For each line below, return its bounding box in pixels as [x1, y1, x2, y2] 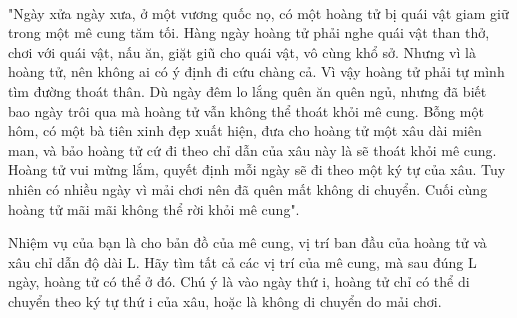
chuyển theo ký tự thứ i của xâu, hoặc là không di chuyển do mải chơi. [8, 290, 442, 311]
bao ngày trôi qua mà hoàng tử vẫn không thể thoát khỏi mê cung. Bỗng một [8, 100, 484, 121]
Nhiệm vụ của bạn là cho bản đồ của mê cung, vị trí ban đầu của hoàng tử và [8, 232, 487, 253]
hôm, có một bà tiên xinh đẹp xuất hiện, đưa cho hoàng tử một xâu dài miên [8, 120, 482, 141]
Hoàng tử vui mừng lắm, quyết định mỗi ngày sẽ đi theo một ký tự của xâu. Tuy [8, 159, 506, 180]
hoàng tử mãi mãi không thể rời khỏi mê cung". [8, 198, 300, 219]
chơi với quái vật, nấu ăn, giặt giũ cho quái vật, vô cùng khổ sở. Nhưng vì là [8, 41, 476, 62]
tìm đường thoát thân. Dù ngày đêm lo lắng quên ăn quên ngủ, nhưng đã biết [8, 80, 487, 101]
